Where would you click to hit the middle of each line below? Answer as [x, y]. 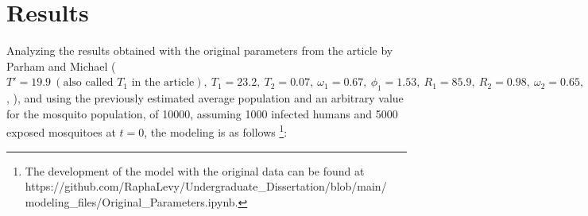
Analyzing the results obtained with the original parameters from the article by [200, 50]
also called [88, 83]
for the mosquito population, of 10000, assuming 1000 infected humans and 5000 [202, 113]
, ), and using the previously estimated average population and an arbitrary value [205, 98]
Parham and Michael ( [61, 66]
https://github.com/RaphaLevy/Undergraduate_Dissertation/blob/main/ [206, 186]
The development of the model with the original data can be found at [195, 170]
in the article [163, 83]
